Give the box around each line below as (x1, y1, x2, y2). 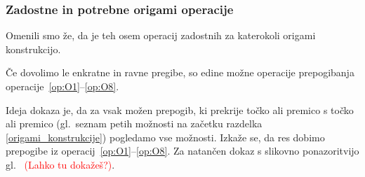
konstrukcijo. (6, 41, 61, 56)
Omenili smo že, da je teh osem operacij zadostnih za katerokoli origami (6, 28, 316, 43)
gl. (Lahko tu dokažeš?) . (6, 157, 115, 171)
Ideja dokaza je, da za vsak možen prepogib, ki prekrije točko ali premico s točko (6, 102, 354, 117)
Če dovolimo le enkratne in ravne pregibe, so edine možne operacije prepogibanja (6, 65, 354, 80)
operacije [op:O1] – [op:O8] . (6, 79, 119, 93)
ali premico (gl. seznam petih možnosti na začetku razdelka (6, 116, 263, 131)
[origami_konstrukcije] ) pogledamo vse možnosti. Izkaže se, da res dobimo (6, 129, 325, 144)
